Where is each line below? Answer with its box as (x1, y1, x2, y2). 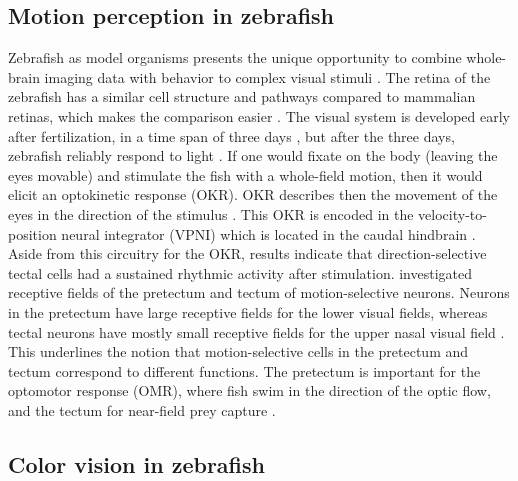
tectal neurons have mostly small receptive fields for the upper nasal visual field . (8, 321, 505, 342)
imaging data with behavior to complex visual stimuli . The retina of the (44, 66, 491, 87)
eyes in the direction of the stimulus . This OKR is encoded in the (8, 203, 414, 224)
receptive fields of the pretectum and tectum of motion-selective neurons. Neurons (8, 282, 510, 303)
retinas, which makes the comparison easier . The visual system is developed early (8, 105, 510, 126)
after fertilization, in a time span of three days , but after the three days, (8, 125, 455, 146)
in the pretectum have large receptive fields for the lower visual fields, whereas (8, 301, 488, 322)
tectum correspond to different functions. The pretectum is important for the (8, 360, 481, 381)
